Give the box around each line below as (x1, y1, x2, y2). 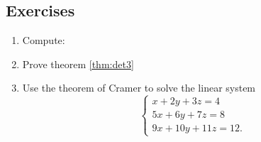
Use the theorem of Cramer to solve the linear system (22, 80, 256, 95)
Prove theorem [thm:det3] (22, 56, 134, 71)
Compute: (22, 33, 65, 48)
